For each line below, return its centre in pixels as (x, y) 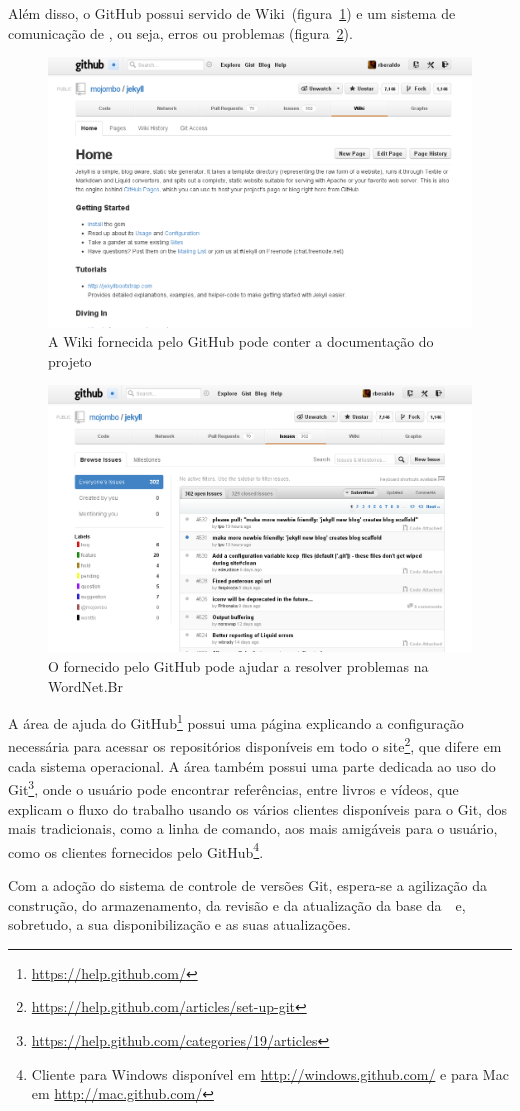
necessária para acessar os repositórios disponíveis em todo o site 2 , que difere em (255, 745)
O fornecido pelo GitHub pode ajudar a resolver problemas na (238, 666)
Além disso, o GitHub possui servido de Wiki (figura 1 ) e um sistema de (232, 13)
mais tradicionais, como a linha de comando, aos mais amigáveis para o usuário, (253, 828)
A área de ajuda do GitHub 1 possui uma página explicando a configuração (236, 721)
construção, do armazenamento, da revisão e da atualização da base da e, (237, 904)
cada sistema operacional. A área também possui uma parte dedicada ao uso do (252, 765)
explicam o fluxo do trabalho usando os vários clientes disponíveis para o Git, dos (257, 808)
